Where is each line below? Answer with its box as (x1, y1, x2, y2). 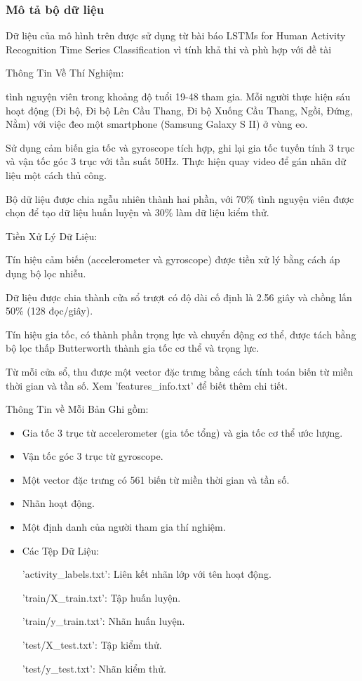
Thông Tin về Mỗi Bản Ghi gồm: (6, 402, 149, 416)
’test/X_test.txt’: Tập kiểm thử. (22, 637, 162, 652)
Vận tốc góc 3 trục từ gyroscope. (22, 449, 163, 463)
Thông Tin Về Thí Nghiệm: (6, 65, 124, 80)
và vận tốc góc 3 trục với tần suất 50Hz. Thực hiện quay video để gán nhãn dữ (6, 154, 347, 168)
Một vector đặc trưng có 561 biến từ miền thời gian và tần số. (22, 472, 290, 487)
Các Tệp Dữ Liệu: (22, 543, 100, 557)
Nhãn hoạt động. (22, 496, 95, 510)
